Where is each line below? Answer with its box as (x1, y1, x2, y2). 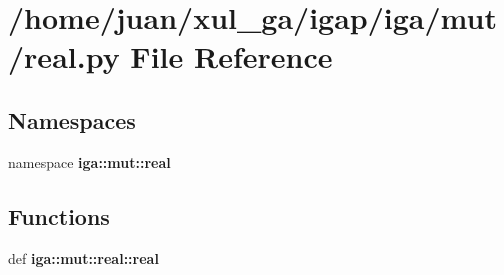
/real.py (8, 36, 120, 77)
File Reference (130, 36, 333, 77)
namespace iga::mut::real (8, 151, 171, 172)
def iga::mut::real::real (8, 247, 159, 268)
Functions (8, 200, 110, 231)
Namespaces (8, 104, 136, 135)
